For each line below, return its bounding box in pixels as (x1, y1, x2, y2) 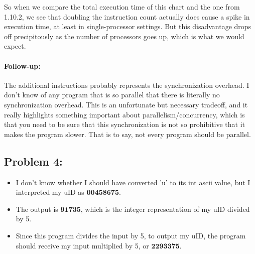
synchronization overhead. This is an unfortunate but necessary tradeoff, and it (4, 99, 248, 109)
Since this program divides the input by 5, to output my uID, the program (16, 230, 246, 240)
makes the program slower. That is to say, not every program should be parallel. (4, 129, 251, 139)
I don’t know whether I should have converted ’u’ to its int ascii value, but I (16, 177, 250, 187)
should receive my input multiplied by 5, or (16, 240, 149, 250)
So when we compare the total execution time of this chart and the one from (4, 2, 240, 12)
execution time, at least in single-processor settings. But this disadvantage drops (4, 21, 251, 32)
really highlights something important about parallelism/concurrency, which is (4, 109, 245, 119)
